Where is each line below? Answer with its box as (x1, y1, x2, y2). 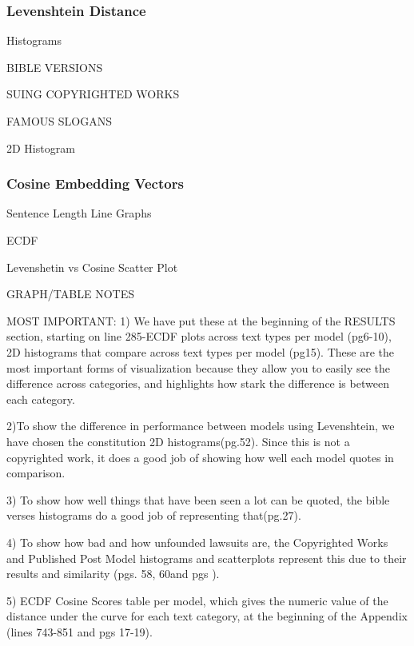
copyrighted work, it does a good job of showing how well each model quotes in (6, 449, 394, 465)
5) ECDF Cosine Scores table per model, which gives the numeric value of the (6, 592, 388, 608)
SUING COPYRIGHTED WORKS (6, 86, 180, 102)
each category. (6, 390, 75, 407)
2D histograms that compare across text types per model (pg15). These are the (6, 343, 394, 360)
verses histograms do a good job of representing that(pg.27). (6, 507, 301, 524)
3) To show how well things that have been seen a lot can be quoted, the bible (6, 491, 390, 508)
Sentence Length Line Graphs (6, 205, 152, 221)
